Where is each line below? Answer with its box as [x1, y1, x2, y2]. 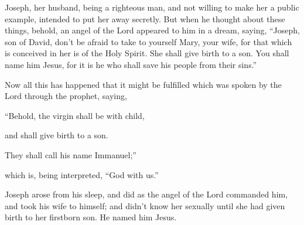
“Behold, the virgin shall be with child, [5, 109, 145, 121]
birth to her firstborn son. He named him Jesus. [5, 211, 177, 223]
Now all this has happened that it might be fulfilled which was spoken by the [5, 78, 282, 90]
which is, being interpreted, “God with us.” [5, 168, 159, 180]
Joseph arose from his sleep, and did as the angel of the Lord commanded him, [5, 188, 288, 200]
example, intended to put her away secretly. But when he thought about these [5, 12, 285, 25]
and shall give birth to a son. [5, 129, 108, 141]
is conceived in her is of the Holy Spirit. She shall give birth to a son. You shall [5, 47, 289, 59]
